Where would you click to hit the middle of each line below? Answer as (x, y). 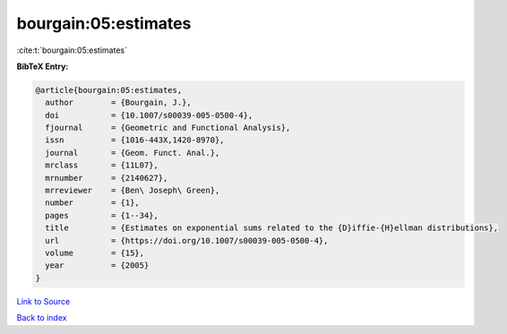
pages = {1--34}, (102, 215)
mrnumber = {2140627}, (107, 178)
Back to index (42, 318)
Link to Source (43, 301)
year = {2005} (97, 265)
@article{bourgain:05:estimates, (109, 90)
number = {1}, (93, 203)
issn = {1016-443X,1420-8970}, (135, 140)
